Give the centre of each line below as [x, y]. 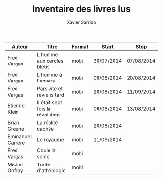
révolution [48, 115]
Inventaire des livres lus [81, 9]
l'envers [46, 81]
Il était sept [49, 102]
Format [80, 46]
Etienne [16, 105]
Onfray [15, 170]
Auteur [20, 46]
